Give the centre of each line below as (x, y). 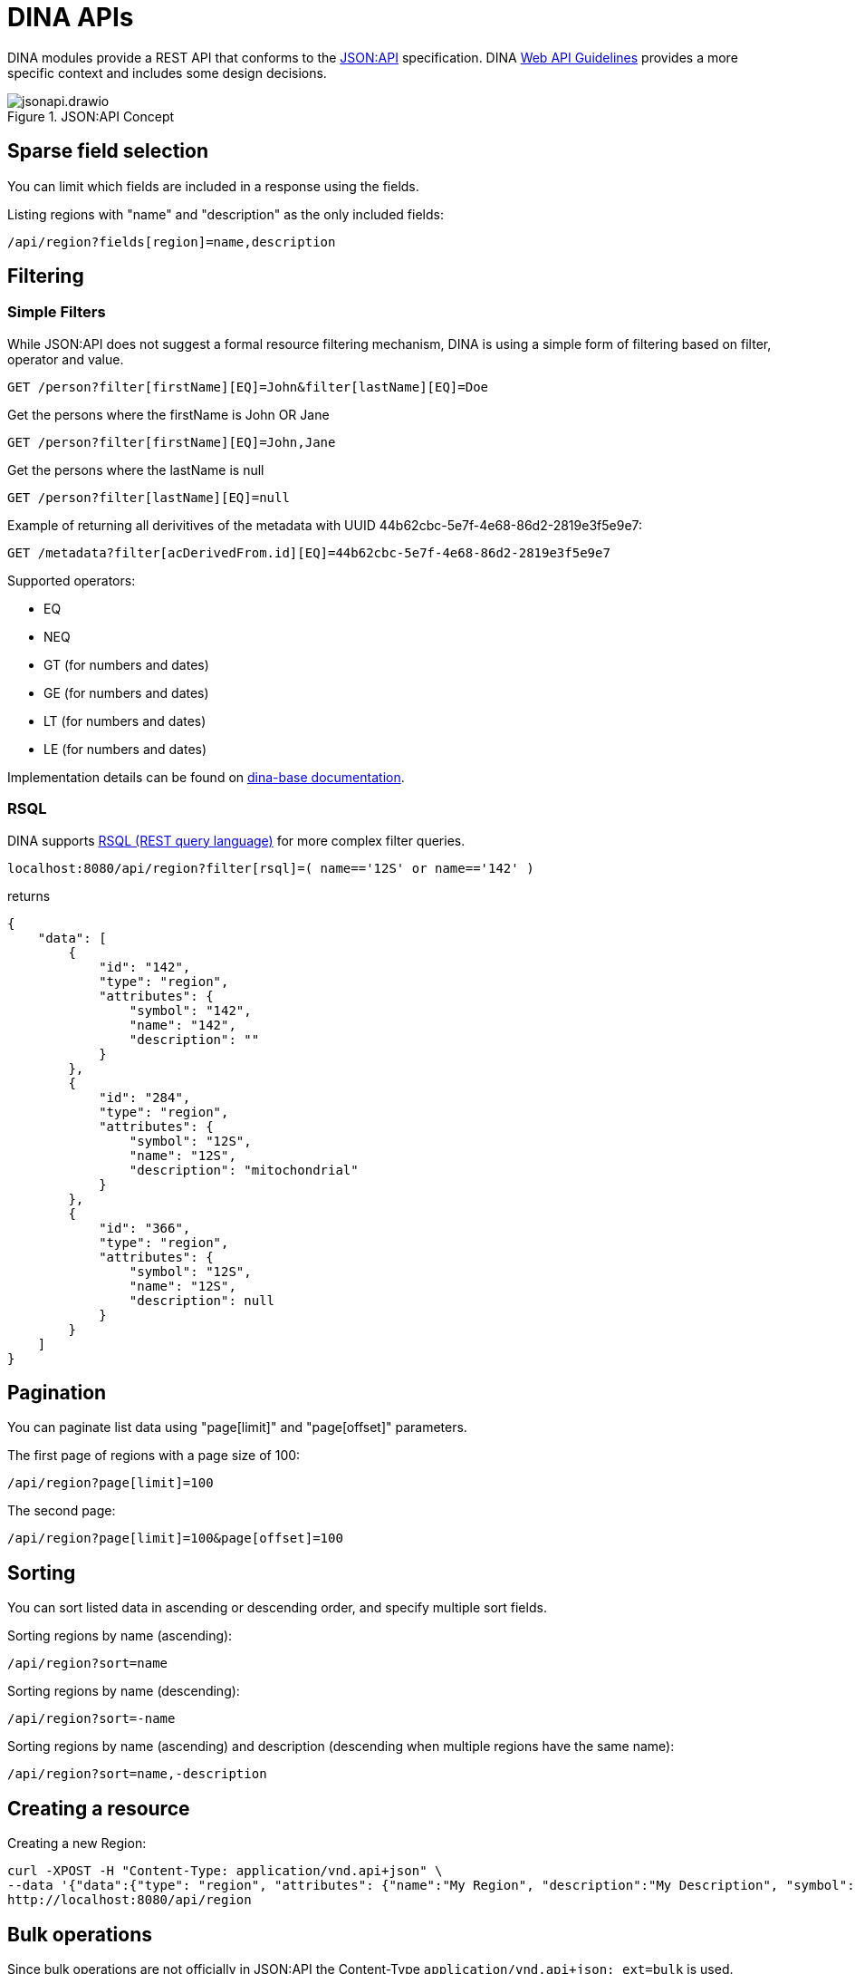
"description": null (202, 1300)
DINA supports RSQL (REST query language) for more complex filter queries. (236, 840)
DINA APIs (71, 17)
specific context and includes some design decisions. (167, 73)
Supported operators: (72, 580)
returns (29, 895)
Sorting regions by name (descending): (124, 1691)
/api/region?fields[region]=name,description (172, 242)
